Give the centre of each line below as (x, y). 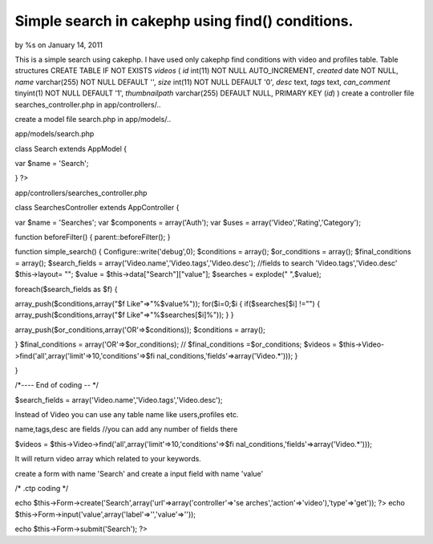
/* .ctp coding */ (42, 489)
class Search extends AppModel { (71, 148)
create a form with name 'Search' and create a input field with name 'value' (139, 473)
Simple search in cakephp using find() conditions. (184, 21)
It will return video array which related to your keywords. (108, 459)
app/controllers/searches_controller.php (81, 193)
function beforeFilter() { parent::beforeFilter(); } (93, 237)
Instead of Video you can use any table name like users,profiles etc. (127, 415)
